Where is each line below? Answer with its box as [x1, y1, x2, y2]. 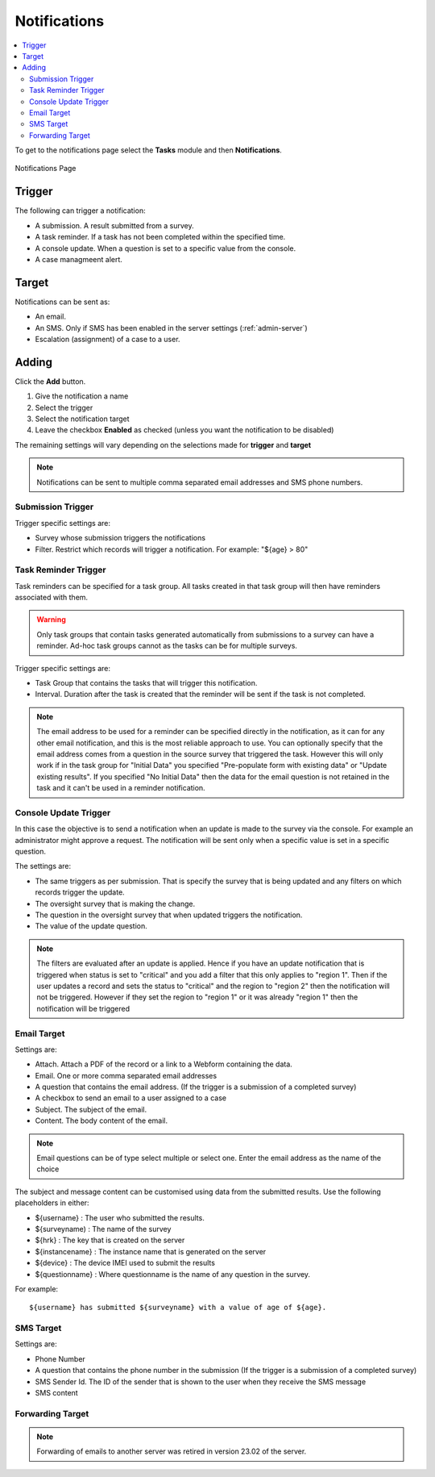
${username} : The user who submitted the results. [35, 1212, 205, 1222]
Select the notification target [35, 414, 130, 423]
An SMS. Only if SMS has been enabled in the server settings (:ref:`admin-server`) [35, 323, 308, 332]
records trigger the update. [35, 887, 125, 897]
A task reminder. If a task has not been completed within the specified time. [35, 232, 286, 242]
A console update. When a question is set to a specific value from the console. [35, 243, 296, 253]
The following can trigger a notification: [14, 206, 146, 215]
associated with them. [14, 593, 89, 603]
